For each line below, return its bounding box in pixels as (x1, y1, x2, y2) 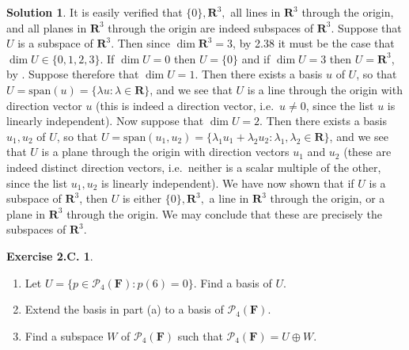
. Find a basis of (193, 274, 272, 291)
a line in (209, 190, 249, 207)
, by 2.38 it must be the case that (233, 35, 395, 51)
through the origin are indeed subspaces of (108, 19, 314, 36)
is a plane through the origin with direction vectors (41, 143, 290, 160)
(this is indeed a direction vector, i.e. (96, 97, 275, 113)
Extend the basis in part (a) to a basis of (25, 301, 224, 318)
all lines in (230, 4, 281, 20)
